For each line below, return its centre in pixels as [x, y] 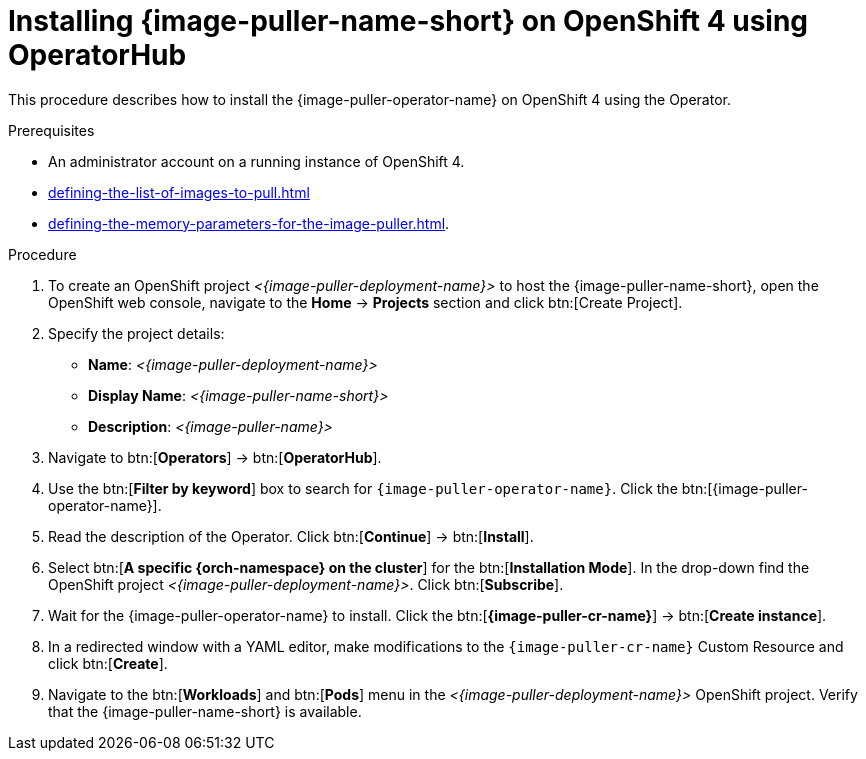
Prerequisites [51, 130]
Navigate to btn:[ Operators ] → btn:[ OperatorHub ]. [215, 457]
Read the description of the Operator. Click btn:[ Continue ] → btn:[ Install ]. [291, 536]
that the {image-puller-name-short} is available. [205, 711]
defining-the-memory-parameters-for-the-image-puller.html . [249, 223]
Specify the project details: [136, 333]
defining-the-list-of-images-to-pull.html [179, 192]
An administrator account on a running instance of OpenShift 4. [256, 161]
